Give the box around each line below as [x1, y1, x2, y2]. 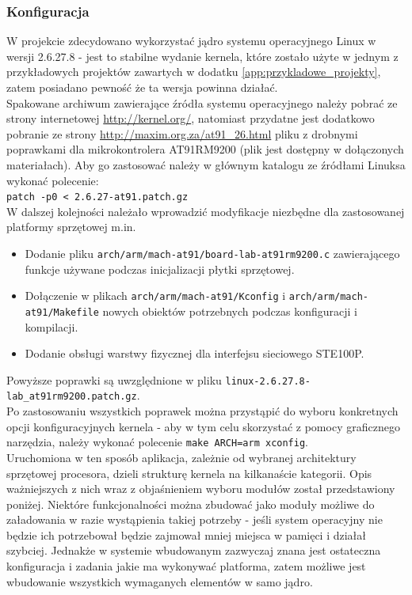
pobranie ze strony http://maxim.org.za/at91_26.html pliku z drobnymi [6, 125, 358, 142]
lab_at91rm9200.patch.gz [6, 391, 137, 403]
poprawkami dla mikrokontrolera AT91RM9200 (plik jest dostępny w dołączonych [6, 141, 404, 157]
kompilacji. [25, 318, 78, 335]
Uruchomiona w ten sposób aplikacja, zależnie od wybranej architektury [6, 449, 357, 465]
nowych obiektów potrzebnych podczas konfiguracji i [102, 302, 357, 319]
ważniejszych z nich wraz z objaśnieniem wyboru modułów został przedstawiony [6, 480, 395, 497]
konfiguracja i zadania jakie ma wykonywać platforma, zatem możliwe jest [6, 558, 366, 574]
